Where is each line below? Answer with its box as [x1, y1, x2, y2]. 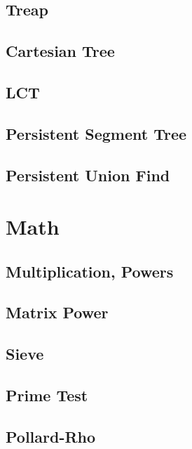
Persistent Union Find [6, 164, 170, 186]
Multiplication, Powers [6, 260, 174, 282]
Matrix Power [6, 301, 109, 323]
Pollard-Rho [6, 425, 96, 447]
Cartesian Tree [6, 40, 115, 62]
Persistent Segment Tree [6, 122, 187, 144]
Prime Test [6, 384, 88, 406]
